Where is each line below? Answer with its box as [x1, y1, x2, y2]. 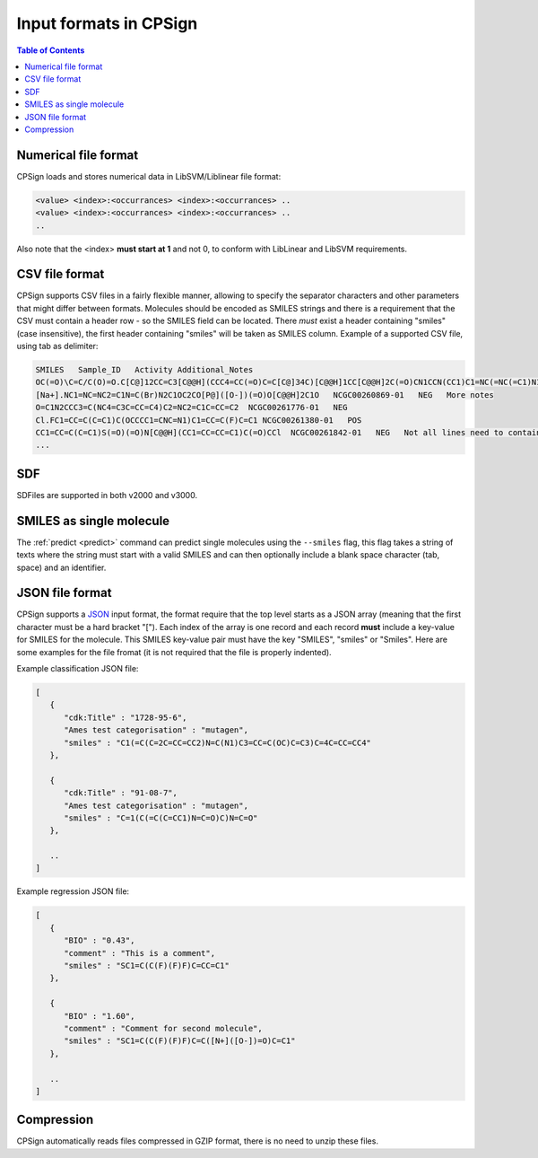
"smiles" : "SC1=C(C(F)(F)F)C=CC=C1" [64, 961, 230, 970]
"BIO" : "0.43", [64, 935, 135, 946]
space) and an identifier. [16, 562, 107, 573]
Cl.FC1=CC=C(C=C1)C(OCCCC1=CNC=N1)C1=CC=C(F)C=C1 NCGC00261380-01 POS [35, 415, 362, 425]
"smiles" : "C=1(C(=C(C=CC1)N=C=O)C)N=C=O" [64, 812, 258, 823]
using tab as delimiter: [16, 341, 99, 352]
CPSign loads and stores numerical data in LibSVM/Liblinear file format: [16, 171, 282, 181]
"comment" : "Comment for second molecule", [64, 1023, 264, 1033]
